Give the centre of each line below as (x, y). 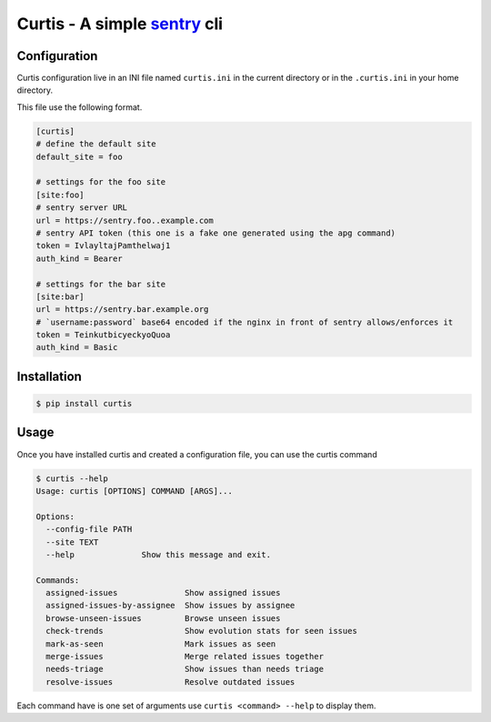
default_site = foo (79, 156)
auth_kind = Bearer (79, 258)
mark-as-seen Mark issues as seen (161, 644)
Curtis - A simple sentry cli (120, 24)
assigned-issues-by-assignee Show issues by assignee (170, 606)
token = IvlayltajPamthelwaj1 (103, 246)
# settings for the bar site (101, 284)
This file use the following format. (80, 107)
